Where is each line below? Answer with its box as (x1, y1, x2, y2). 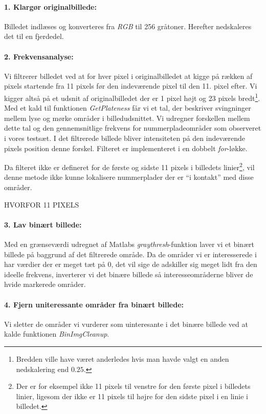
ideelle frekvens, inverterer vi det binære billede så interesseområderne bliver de (4, 268, 253, 279)
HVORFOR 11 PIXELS (4, 199, 79, 210)
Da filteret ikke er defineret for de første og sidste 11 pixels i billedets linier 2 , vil (4, 160, 255, 172)
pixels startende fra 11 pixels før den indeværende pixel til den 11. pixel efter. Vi (4, 80, 257, 91)
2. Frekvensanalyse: (4, 51, 74, 61)
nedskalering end (16, 363, 69, 374)
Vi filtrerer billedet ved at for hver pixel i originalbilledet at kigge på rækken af (4, 70, 253, 81)
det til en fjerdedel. (4, 31, 64, 42)
